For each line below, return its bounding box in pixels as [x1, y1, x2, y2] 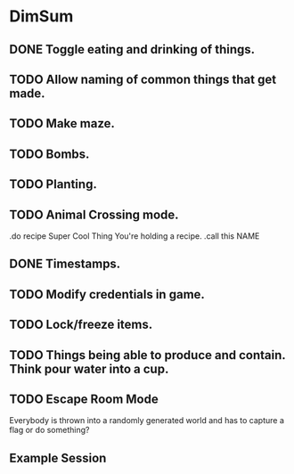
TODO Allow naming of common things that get [9, 71, 277, 86]
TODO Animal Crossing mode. [9, 207, 180, 222]
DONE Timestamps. [9, 257, 121, 272]
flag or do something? [9, 425, 90, 436]
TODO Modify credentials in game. [9, 287, 205, 302]
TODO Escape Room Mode [9, 391, 159, 406]
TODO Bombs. [9, 146, 90, 161]
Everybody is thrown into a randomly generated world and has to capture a [9, 415, 285, 426]
